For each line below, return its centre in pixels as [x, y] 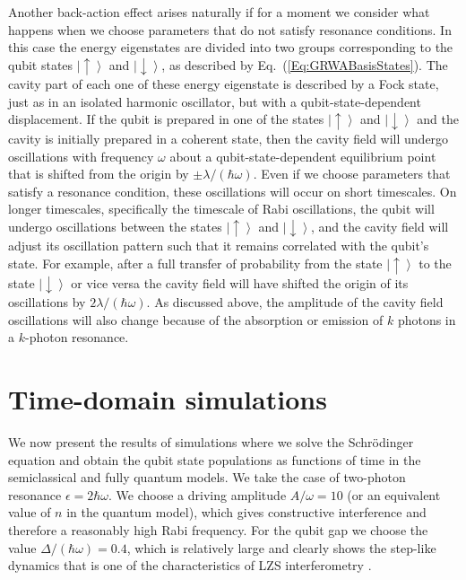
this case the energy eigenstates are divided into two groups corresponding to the [231, 47]
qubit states [41, 64]
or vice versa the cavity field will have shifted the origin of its [240, 282]
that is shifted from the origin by [99, 174]
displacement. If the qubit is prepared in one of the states [166, 119]
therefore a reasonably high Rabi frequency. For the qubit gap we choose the [218, 529]
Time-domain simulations [168, 399]
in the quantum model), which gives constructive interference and [246, 512]
